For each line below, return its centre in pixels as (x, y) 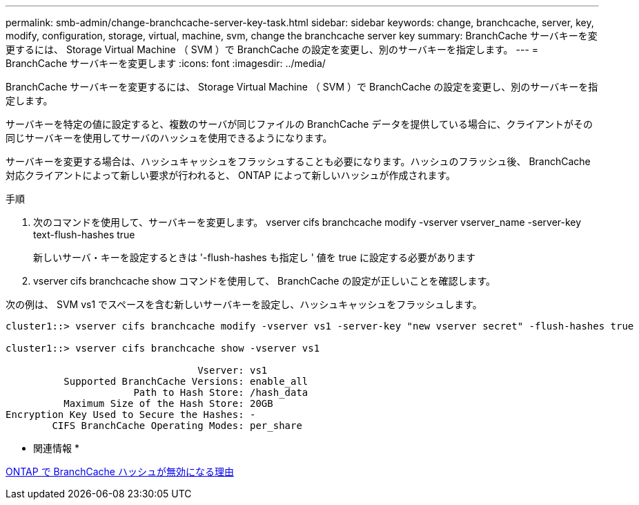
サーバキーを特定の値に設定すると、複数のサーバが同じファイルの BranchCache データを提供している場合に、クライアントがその (299, 124)
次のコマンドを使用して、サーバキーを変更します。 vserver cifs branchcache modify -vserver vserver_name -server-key (307, 222)
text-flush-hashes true (84, 235)
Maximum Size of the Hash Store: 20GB (168, 403)
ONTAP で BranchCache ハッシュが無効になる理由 (120, 471)
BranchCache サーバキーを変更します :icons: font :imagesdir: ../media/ (166, 63)
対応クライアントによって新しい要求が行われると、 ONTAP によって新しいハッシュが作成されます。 (231, 175)
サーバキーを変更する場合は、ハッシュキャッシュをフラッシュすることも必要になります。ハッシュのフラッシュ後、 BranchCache (298, 161)
